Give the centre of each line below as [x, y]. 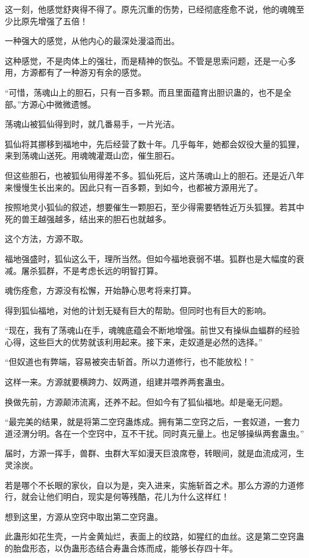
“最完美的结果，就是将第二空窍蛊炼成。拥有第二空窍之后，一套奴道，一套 [148, 422]
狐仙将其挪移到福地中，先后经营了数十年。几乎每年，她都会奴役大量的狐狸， [154, 144]
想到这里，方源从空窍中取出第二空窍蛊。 [84, 516]
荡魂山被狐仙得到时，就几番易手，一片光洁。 [92, 124]
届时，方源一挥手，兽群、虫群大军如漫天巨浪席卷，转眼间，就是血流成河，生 [154, 453]
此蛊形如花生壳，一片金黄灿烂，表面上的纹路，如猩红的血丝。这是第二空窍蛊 [154, 536]
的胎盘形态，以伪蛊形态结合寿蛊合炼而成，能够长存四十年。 [121, 548]
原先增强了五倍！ [54, 21]
